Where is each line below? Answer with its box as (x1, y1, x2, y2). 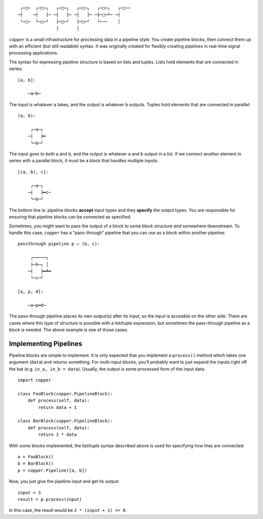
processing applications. (9, 50, 58, 56)
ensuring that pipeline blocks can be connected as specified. (9, 214, 131, 220)
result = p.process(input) (18, 497, 82, 502)
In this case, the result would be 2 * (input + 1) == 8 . (9, 507, 127, 513)
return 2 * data (38, 432, 77, 438)
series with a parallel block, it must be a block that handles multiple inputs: (9, 158, 158, 164)
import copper (18, 377, 51, 383)
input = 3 (18, 490, 41, 495)
